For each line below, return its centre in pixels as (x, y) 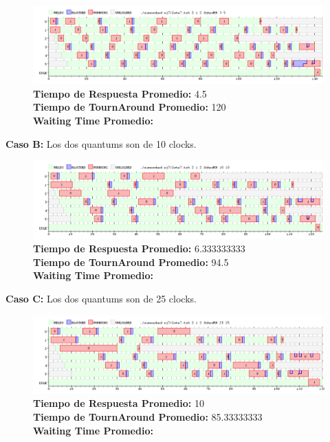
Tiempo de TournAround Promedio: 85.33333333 (148, 416)
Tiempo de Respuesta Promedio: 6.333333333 (139, 248)
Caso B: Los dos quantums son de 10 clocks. (101, 143)
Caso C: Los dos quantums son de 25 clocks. (101, 298)
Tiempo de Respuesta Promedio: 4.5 (120, 93)
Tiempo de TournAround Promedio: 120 (130, 107)
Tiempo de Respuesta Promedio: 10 (119, 403)
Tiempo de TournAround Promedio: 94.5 (131, 262)
